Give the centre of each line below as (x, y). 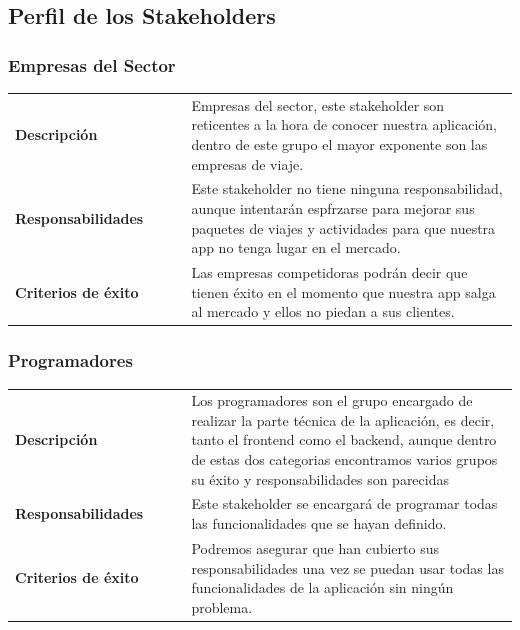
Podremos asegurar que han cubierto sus (315, 547)
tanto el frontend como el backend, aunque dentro (344, 439)
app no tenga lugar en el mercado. (296, 247)
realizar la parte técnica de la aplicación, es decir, (343, 419)
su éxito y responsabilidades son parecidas (320, 478)
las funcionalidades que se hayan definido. (319, 523)
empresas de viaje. (247, 163)
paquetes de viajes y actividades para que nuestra (343, 227)
